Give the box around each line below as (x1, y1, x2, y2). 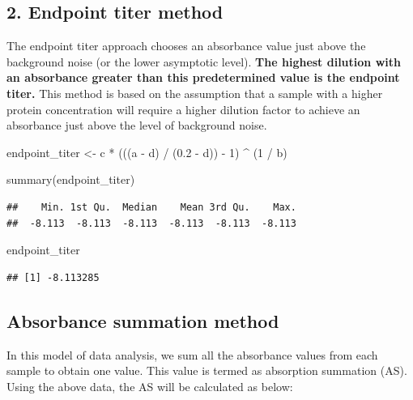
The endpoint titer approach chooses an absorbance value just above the (6, 37, 366, 54)
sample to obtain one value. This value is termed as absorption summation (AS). (6, 362, 407, 379)
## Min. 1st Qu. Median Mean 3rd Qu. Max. (6, 201, 296, 213)
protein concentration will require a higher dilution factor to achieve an (6, 100, 360, 117)
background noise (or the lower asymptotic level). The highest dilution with (6, 53, 401, 70)
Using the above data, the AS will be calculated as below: (6, 377, 293, 394)
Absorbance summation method (6, 308, 279, 333)
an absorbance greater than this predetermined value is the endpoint (6, 69, 400, 86)
